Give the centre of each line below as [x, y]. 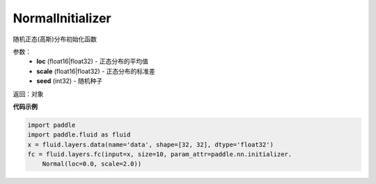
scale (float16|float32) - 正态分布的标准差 [96, 71]
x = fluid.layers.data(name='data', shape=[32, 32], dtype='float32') [151, 144]
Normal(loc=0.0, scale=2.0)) [92, 164]
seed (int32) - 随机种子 [70, 81]
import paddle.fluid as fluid [79, 135]
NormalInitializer [62, 18]
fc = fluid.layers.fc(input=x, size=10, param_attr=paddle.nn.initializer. [160, 154]
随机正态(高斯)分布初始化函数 [55, 39]
